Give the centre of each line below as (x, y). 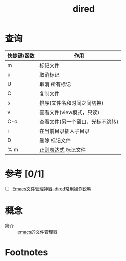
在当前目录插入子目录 (64, 131)
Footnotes (27, 253)
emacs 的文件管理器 (38, 232)
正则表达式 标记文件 (63, 150)
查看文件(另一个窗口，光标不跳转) (79, 122)
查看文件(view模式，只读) (69, 112)
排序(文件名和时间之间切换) (71, 103)
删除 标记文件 (55, 140)
